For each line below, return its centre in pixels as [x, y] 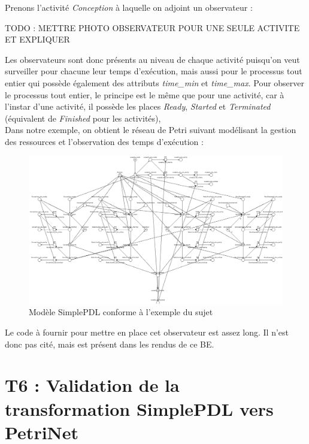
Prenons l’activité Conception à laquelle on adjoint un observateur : [129, 7]
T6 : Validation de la [92, 385]
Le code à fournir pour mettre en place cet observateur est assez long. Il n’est [147, 332]
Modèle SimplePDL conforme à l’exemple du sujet [121, 312]
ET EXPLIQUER [37, 39]
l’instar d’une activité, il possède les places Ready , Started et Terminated [138, 106]
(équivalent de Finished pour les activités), [83, 118]
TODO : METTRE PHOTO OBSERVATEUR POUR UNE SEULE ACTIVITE [152, 27]
